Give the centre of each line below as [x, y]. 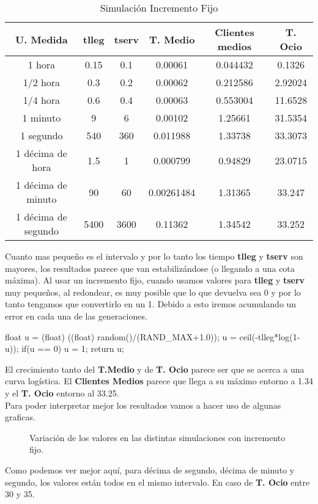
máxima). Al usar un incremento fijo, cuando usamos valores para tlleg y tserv [155, 280]
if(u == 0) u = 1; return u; [73, 349]
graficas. [20, 417]
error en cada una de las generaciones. [76, 316]
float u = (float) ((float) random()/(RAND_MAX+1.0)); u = [121, 336]
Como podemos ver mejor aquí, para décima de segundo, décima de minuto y [150, 469]
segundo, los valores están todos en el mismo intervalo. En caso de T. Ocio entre [157, 482]
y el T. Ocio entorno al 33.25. [62, 393]
